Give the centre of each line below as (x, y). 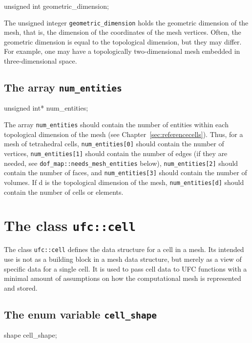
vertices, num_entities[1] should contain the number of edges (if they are (116, 153)
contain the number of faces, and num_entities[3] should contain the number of (126, 172)
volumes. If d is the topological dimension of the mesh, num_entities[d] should (124, 182)
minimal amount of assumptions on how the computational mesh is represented (123, 278)
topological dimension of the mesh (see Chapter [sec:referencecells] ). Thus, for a (124, 134)
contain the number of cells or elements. (64, 192)
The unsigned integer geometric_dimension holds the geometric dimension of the (126, 22)
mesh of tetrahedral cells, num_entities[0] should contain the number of (114, 144)
